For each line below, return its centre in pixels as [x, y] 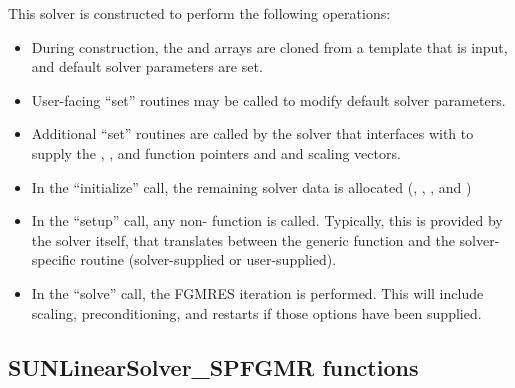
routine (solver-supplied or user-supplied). [208, 259]
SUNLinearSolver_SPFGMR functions [213, 366]
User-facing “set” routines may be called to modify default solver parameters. [268, 99]
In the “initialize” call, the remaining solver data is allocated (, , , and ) [251, 186]
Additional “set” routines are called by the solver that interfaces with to [252, 133]
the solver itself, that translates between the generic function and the [243, 239]
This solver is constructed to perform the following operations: [199, 13]
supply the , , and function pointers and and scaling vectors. [216, 152]
